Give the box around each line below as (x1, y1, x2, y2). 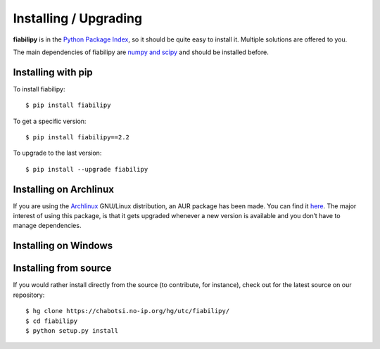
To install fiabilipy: (13, 84, 65, 93)
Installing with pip (13, 66, 93, 78)
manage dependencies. (13, 222, 82, 230)
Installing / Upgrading (13, 11, 143, 26)
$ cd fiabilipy (25, 317, 78, 325)
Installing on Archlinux (13, 183, 114, 195)
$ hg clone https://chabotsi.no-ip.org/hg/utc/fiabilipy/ (25, 307, 230, 315)
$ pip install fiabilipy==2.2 (25, 134, 130, 141)
